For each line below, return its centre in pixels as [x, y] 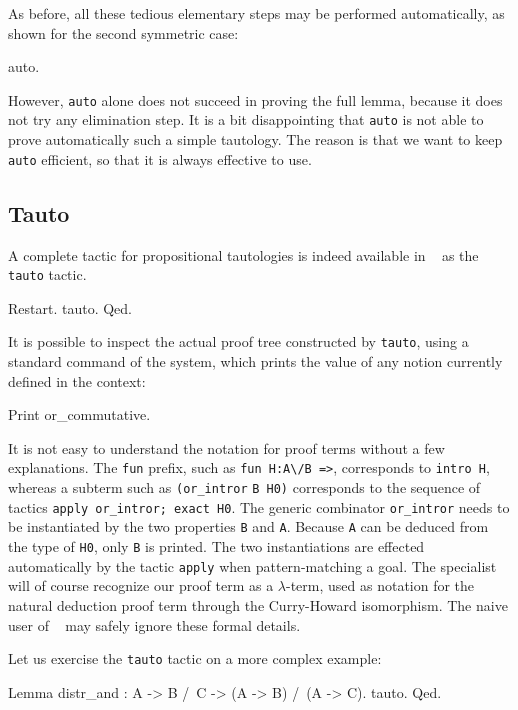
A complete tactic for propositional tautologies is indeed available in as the [243, 254]
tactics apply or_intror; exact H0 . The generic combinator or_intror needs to [259, 506]
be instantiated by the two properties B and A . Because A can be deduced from [248, 526]
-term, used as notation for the [380, 585]
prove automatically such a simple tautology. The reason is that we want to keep [255, 139]
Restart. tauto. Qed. [70, 307]
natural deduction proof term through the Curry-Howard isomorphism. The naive [258, 604]
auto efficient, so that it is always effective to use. [160, 158]
